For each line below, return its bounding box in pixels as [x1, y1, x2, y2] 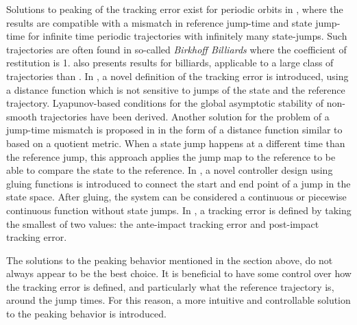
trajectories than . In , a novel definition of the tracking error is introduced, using [6, 68, 349, 83]
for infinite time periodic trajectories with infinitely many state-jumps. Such [27, 29, 347, 43]
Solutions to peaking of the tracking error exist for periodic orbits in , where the [6, 2, 343, 16]
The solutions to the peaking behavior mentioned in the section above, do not [6, 252, 333, 267]
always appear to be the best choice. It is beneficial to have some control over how [6, 266, 352, 281]
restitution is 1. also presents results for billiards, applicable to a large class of [6, 55, 334, 70]
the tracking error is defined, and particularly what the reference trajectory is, [6, 279, 334, 294]
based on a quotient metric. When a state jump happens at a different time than [6, 135, 345, 150]
